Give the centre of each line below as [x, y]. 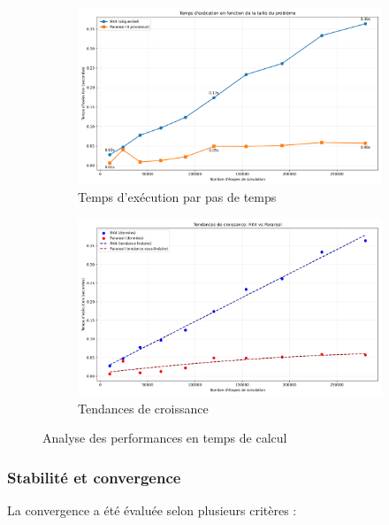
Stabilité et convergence [94, 477]
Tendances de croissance [143, 408]
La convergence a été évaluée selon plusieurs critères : [152, 510]
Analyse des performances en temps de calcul [165, 438]
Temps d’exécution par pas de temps [177, 197]
